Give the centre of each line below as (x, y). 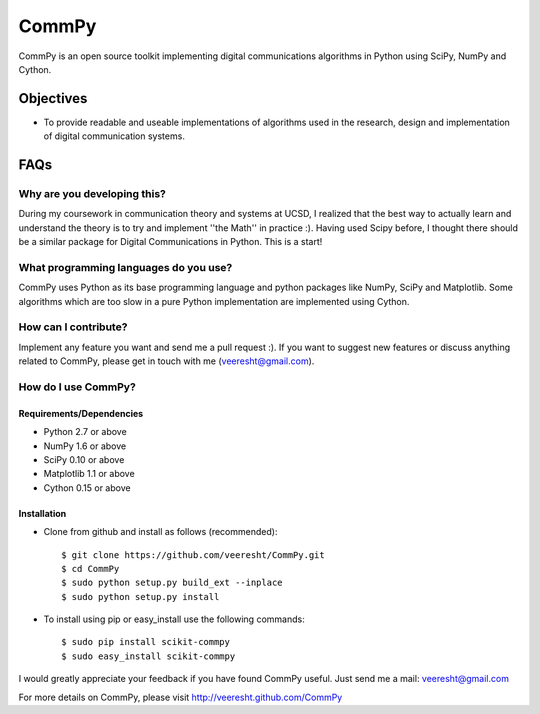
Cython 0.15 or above (87, 487)
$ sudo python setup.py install (140, 596)
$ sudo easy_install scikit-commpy (148, 656)
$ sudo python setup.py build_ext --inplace (172, 583)
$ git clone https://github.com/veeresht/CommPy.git (193, 554)
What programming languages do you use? (125, 267)
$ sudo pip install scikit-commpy (145, 642)
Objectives (53, 98)
